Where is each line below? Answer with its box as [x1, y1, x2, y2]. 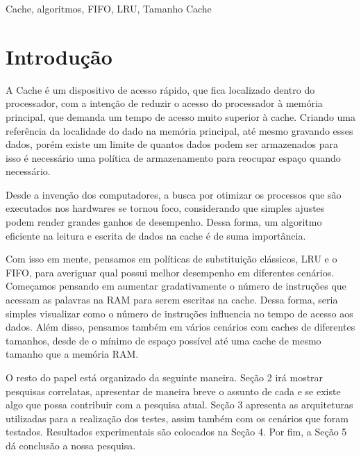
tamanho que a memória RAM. [6, 347, 139, 361]
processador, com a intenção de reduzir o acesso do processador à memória [6, 96, 323, 110]
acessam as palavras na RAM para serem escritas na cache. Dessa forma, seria [6, 292, 338, 307]
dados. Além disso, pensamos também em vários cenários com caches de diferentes [6, 319, 355, 334]
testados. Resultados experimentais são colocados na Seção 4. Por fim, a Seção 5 [6, 424, 347, 439]
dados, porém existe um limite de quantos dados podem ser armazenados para [6, 137, 338, 151]
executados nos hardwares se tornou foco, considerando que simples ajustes [6, 201, 325, 215]
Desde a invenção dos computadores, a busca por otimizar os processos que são [6, 187, 342, 201]
